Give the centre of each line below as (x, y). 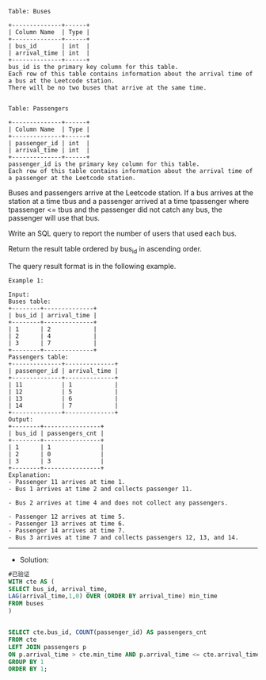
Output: (21, 419)
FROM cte (23, 640)
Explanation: (30, 475)
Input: (19, 294)
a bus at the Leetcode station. (61, 81)
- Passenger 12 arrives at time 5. (67, 517)
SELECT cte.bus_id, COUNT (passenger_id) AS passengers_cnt (108, 632)
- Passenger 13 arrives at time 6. (67, 524)
